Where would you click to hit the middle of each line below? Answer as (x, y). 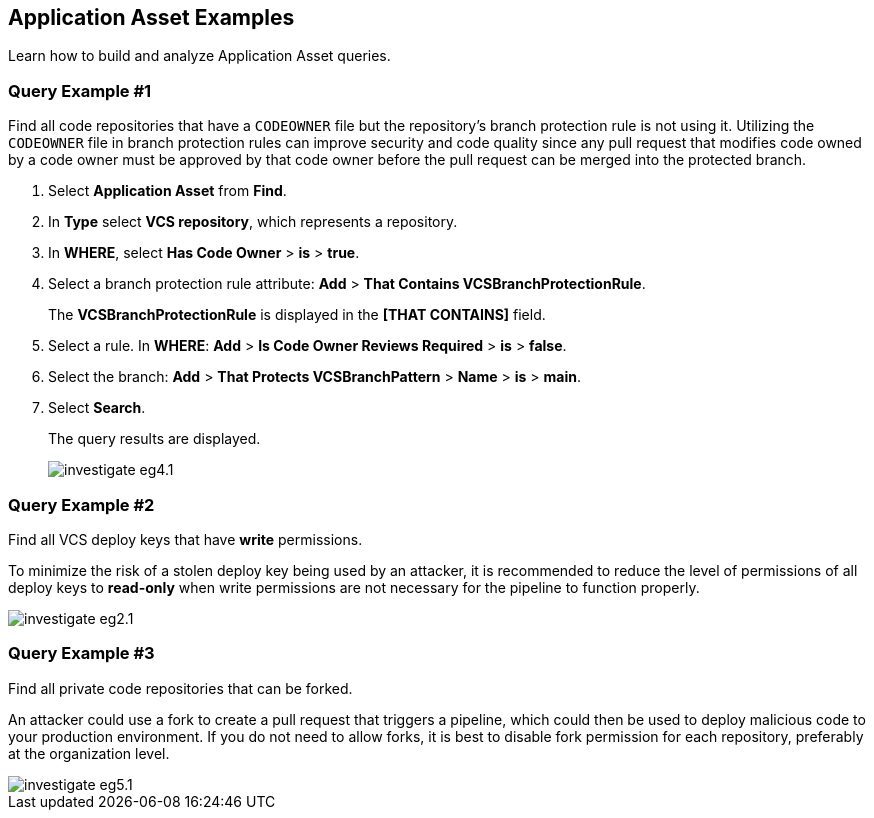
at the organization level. (89, 753)
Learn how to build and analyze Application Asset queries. (199, 56)
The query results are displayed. (154, 439)
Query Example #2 (81, 504)
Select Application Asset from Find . (167, 191)
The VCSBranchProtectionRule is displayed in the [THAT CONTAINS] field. (297, 315)
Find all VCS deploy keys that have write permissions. (185, 539)
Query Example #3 (81, 653)
